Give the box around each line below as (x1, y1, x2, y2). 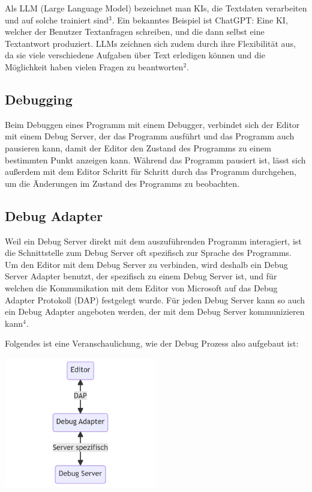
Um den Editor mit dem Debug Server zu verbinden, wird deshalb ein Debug (5, 258, 288, 270)
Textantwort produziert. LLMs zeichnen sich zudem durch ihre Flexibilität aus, (5, 37, 296, 49)
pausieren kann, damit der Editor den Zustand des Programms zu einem (5, 141, 271, 154)
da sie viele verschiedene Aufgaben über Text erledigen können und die (5, 49, 265, 61)
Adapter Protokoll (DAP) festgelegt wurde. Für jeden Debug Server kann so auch (5, 293, 305, 306)
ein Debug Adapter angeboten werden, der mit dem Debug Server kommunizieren (5, 305, 305, 318)
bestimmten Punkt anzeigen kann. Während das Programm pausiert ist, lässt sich (5, 153, 306, 166)
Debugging (5, 90, 73, 108)
